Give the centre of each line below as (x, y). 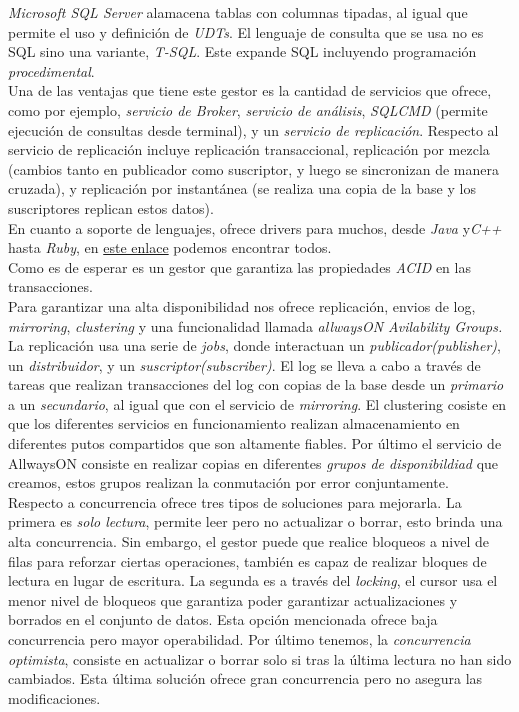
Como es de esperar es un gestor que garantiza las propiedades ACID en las (239, 266)
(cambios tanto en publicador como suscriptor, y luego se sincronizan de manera (253, 168)
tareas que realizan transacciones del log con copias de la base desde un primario (256, 384)
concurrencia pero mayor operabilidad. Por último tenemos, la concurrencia (239, 639)
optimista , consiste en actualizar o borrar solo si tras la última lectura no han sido (260, 658)
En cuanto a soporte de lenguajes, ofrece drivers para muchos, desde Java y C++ (255, 227)
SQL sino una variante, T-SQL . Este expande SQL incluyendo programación (242, 51)
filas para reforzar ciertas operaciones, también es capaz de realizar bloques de (247, 560)
